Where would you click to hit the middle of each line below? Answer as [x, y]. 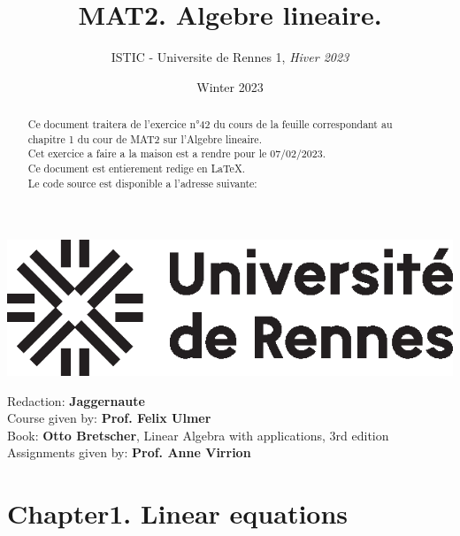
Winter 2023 [230, 86]
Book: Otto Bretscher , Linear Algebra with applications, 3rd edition [198, 435]
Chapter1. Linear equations [178, 513]
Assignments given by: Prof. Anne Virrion [129, 452]
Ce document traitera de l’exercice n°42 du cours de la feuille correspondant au [210, 124]
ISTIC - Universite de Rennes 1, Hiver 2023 [230, 57]
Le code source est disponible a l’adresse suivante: [142, 183]
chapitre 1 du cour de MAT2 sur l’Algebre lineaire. [145, 138]
